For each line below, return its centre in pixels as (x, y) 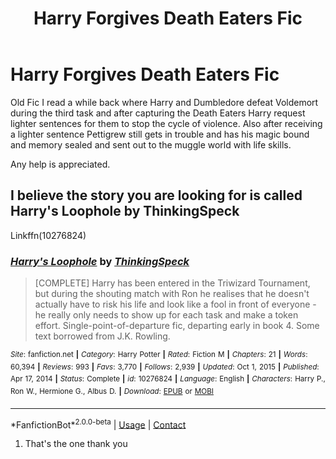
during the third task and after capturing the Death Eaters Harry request (158, 113)
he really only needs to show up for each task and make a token (166, 315)
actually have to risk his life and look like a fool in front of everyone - (175, 304)
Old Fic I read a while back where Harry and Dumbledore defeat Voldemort (164, 102)
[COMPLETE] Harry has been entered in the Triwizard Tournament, (172, 283)
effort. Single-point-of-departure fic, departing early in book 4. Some (177, 326)
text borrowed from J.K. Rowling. (102, 336)
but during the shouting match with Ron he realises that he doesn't (172, 294)
